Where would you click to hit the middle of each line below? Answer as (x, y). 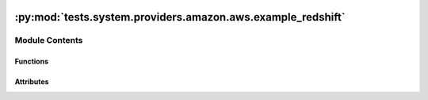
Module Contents (49, 40)
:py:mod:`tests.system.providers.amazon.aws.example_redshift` (180, 17)
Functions (32, 62)
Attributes (32, 82)
